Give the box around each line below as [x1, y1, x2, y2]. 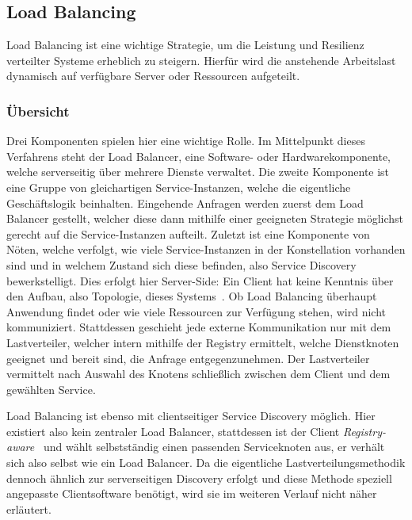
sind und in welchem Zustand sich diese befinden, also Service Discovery [6, 256, 357, 273]
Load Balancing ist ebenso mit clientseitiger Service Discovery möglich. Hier [6, 407, 376, 424]
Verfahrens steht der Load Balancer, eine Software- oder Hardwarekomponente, [6, 147, 391, 164]
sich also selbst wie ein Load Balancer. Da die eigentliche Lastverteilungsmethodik [6, 454, 406, 471]
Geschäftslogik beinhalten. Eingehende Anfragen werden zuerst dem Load [6, 194, 364, 211]
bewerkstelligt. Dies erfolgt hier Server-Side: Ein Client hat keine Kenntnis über [6, 272, 394, 289]
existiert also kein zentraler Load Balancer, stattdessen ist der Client [6, 422, 340, 439]
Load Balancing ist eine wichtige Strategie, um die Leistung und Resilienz [6, 36, 364, 53]
